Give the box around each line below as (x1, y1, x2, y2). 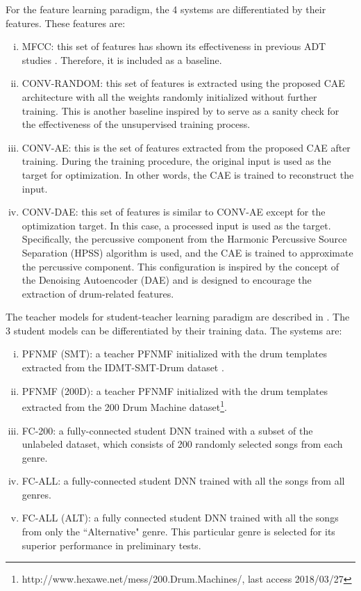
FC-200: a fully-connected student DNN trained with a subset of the (22, 423, 313, 437)
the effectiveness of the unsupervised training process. (22, 117, 251, 131)
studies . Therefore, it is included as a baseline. (22, 52, 222, 67)
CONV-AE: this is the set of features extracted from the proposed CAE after (22, 140, 351, 154)
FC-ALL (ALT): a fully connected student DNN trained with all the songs (22, 510, 339, 525)
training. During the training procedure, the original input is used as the (22, 154, 331, 168)
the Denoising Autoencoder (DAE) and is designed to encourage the (22, 273, 312, 287)
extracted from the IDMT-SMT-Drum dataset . (22, 360, 224, 375)
